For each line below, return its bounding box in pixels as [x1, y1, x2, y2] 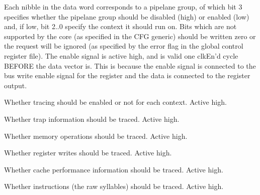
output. [4, 80, 27, 90]
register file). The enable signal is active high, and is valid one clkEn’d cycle [4, 50, 238, 61]
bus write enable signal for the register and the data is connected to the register [4, 70, 250, 81]
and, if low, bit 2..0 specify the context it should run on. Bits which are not [4, 21, 237, 32]
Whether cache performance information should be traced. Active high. [4, 164, 223, 174]
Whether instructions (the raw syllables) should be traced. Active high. [4, 181, 224, 191]
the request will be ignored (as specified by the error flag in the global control [4, 41, 243, 51]
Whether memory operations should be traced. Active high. [4, 130, 188, 141]
